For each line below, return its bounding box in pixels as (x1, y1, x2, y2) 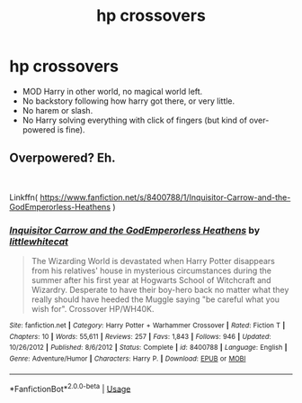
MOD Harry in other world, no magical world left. (22, 86, 203, 96)
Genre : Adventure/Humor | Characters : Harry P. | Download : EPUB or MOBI (9, 354, 246, 363)
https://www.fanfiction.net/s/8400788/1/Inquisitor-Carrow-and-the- (40, 191, 291, 203)
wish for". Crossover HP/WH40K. (31, 304, 155, 315)
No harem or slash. (22, 105, 93, 115)
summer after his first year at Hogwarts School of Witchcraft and (31, 275, 271, 286)
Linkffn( (9, 191, 39, 203)
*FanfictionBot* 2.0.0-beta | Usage (9, 381, 131, 394)
